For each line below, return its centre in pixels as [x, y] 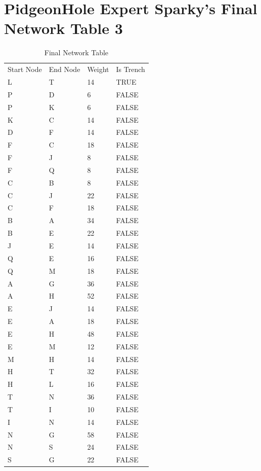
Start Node [25, 69]
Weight [98, 69]
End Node [64, 69]
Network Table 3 [63, 28]
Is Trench [130, 69]
